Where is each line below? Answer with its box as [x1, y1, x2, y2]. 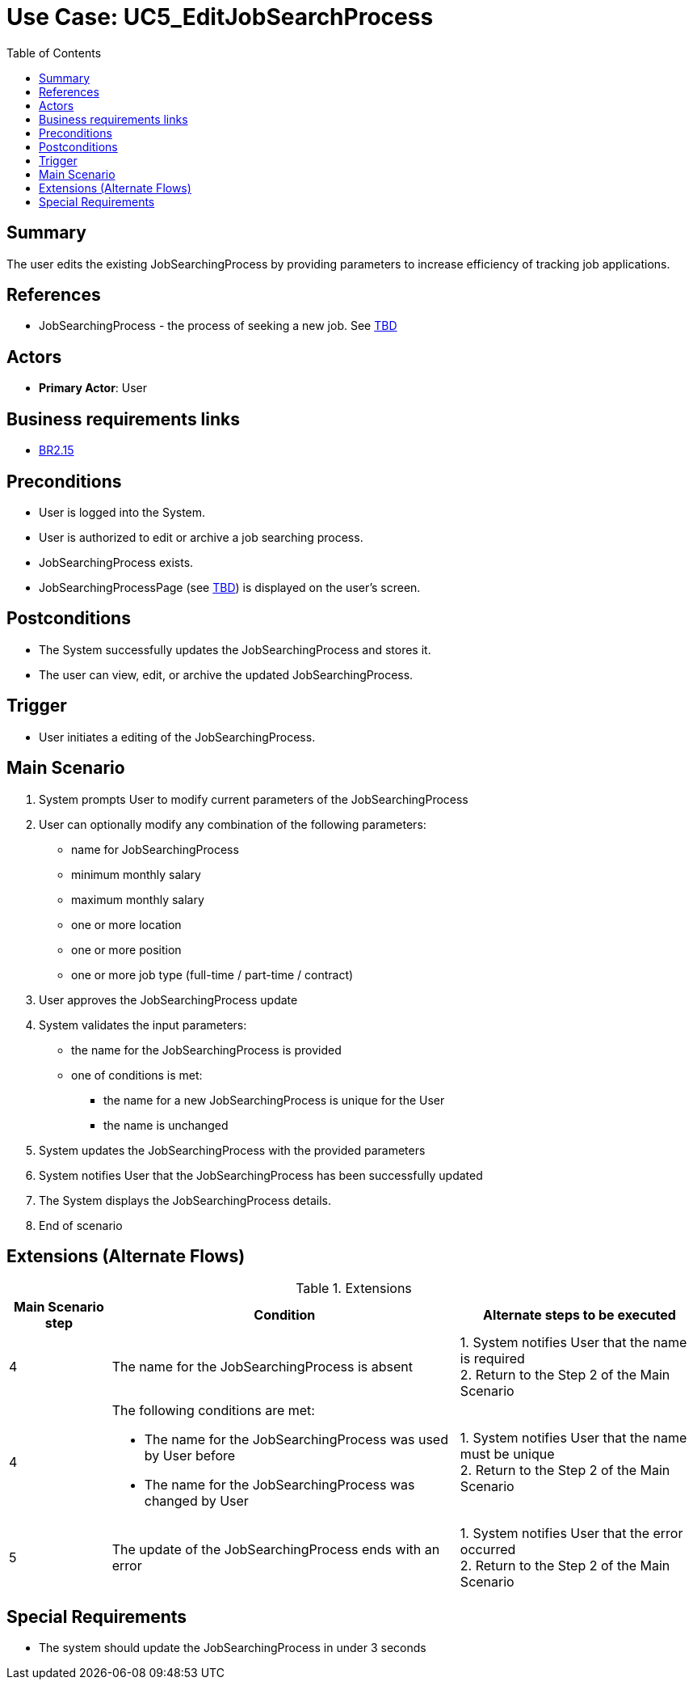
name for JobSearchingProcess [71, 842, 239, 856]
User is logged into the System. [39, 505, 206, 519]
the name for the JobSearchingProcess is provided [71, 1042, 342, 1057]
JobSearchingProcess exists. [39, 555, 194, 569]
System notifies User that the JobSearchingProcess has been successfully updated [39, 1168, 483, 1182]
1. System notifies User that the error [460, 1525, 683, 1542]
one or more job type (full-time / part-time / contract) [71, 967, 354, 982]
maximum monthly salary [71, 892, 204, 906]
